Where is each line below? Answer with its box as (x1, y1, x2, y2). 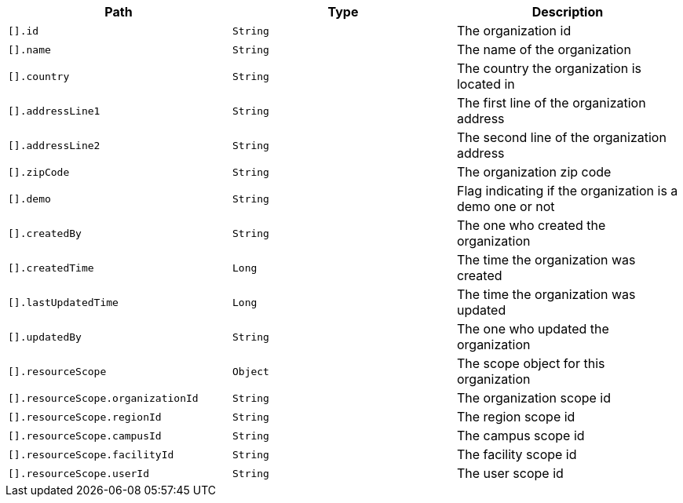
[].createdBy (8, 227, 82, 239)
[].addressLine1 (8, 104, 100, 117)
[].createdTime (8, 261, 94, 274)
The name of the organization (456, 42, 631, 57)
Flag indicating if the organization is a (456, 183, 678, 199)
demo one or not (456, 199, 555, 214)
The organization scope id (456, 390, 612, 406)
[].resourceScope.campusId (8, 429, 162, 442)
